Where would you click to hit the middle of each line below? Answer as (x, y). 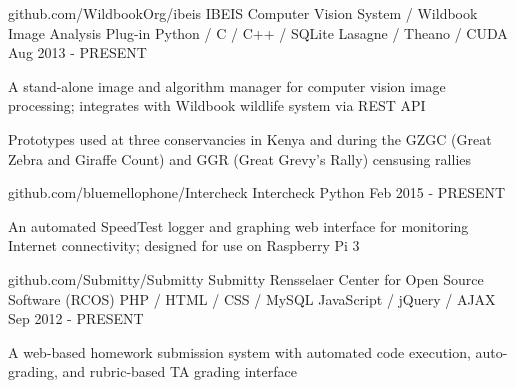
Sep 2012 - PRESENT (76, 318)
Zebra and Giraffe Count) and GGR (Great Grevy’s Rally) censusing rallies (240, 158)
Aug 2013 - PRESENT (77, 52)
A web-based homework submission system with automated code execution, (239, 351)
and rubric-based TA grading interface (179, 371)
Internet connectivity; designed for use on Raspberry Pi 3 (184, 245)
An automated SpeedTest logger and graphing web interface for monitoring (238, 225)
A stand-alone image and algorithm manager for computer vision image (227, 85)
